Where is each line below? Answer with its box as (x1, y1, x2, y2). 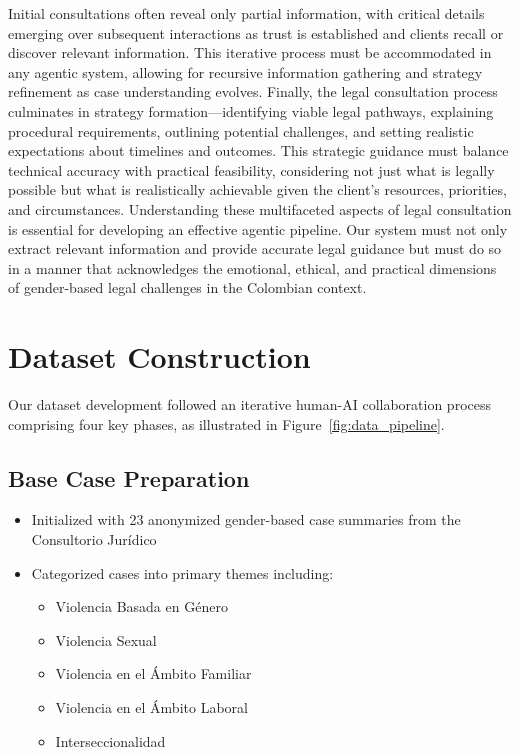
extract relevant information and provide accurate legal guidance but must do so (8, 238, 502, 259)
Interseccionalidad (55, 730, 166, 751)
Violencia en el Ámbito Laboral (55, 696, 248, 717)
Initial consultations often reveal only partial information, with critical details (8, 3, 485, 23)
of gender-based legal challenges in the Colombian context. (8, 277, 367, 298)
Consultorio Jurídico (31, 529, 157, 550)
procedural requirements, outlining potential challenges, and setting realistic (8, 120, 474, 141)
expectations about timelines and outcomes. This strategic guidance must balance (8, 140, 509, 161)
